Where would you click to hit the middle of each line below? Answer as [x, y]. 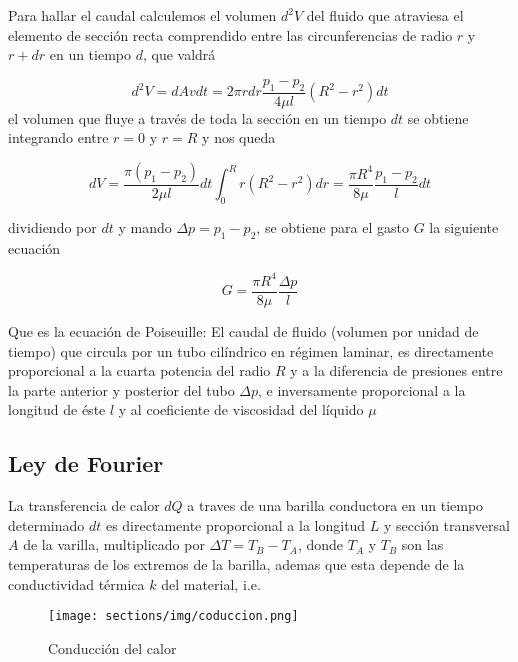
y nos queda [239, 137]
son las [422, 544]
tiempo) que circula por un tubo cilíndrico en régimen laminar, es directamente [251, 350]
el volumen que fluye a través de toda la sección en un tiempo [197, 117]
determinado [46, 524]
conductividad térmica [76, 583]
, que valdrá [179, 54]
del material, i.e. [211, 583]
